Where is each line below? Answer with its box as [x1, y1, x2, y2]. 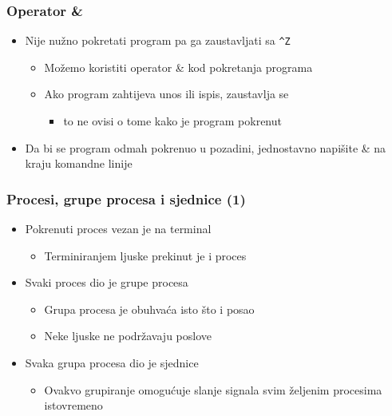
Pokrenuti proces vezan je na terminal [25, 220, 212, 237]
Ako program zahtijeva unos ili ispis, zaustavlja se [44, 85, 289, 102]
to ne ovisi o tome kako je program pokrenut [63, 113, 282, 129]
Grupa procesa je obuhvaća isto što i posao [44, 300, 255, 317]
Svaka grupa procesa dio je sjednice [25, 355, 199, 371]
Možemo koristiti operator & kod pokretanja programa [44, 58, 313, 75]
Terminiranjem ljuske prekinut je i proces [44, 247, 247, 263]
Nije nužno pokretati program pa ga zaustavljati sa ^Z [25, 32, 291, 49]
